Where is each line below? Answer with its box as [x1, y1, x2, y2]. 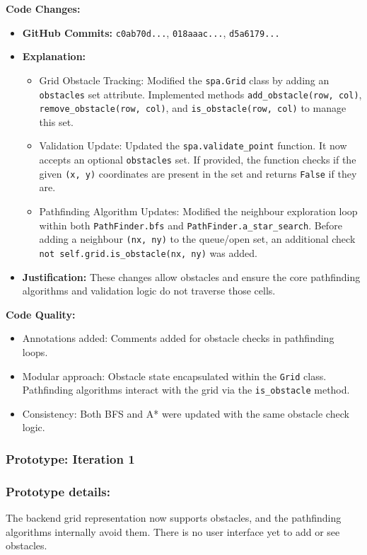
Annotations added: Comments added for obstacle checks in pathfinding [22, 331, 334, 345]
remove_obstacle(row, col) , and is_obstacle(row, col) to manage [39, 101, 346, 115]
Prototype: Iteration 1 [6, 450, 135, 467]
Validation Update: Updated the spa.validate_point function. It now [39, 138, 347, 153]
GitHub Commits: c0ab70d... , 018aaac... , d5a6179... [22, 25, 280, 40]
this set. [39, 114, 74, 129]
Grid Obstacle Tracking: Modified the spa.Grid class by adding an [39, 72, 330, 87]
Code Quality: [6, 307, 76, 321]
